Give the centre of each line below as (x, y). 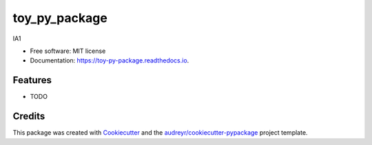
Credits (29, 116)
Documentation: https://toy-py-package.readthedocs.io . (110, 60)
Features (32, 80)
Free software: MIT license (68, 51)
